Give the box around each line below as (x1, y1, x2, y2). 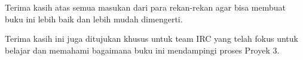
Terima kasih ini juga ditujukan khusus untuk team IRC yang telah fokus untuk (5, 32, 298, 45)
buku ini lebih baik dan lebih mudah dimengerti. (5, 12, 183, 25)
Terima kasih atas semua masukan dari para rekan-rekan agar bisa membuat (5, 1, 286, 13)
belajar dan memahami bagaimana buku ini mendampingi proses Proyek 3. (5, 44, 280, 56)
